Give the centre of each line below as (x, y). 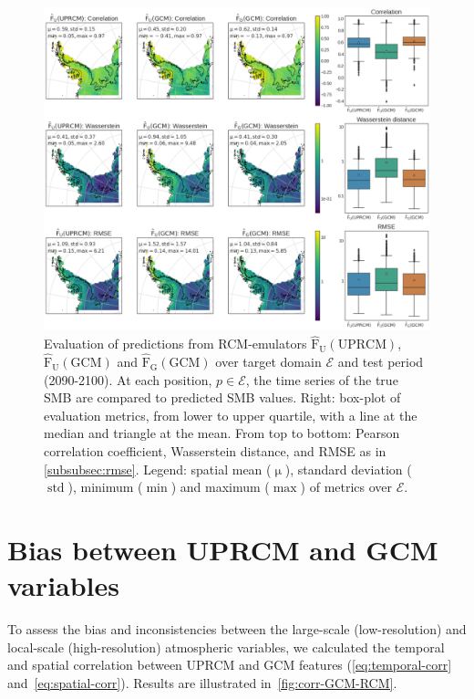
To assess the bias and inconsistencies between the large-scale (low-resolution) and (237, 629)
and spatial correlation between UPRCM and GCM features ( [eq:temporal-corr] (230, 665)
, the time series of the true (322, 379)
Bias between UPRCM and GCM (223, 549)
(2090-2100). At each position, (128, 379)
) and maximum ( (220, 487)
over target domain (268, 362)
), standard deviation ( (348, 469)
